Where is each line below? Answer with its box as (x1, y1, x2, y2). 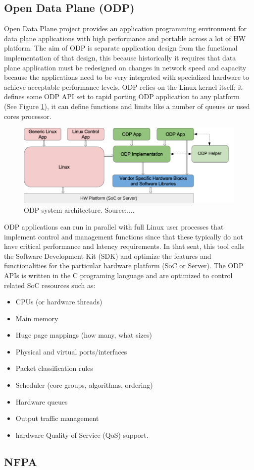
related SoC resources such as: (4, 280, 96, 290)
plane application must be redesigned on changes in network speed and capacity (4, 62, 247, 72)
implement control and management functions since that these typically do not (4, 231, 243, 241)
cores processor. (4, 111, 51, 121)
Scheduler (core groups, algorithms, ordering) (15, 380, 153, 390)
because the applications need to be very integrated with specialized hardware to (4, 72, 250, 82)
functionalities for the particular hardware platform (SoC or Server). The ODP (4, 260, 244, 271)
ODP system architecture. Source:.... (24, 205, 135, 215)
